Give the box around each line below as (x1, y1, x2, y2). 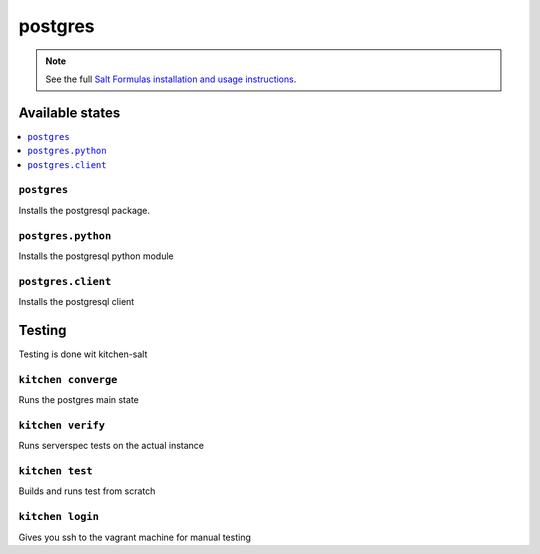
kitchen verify (18, 418, 105, 432)
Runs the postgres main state (18, 394, 139, 406)
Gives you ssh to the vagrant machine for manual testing (18, 531, 252, 543)
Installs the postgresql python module (18, 250, 174, 262)
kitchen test (18, 465, 94, 477)
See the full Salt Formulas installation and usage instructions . (45, 73, 297, 85)
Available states (18, 104, 121, 121)
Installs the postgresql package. (18, 204, 150, 216)
